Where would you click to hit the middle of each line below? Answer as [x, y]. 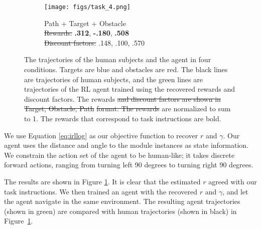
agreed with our [233, 181]
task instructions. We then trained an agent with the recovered [101, 191]
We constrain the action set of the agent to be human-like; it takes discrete [119, 155]
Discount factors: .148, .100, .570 [94, 42]
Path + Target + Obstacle [85, 23]
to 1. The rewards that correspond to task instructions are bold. [123, 118]
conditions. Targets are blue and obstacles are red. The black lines [126, 69]
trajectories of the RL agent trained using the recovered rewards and [130, 89]
